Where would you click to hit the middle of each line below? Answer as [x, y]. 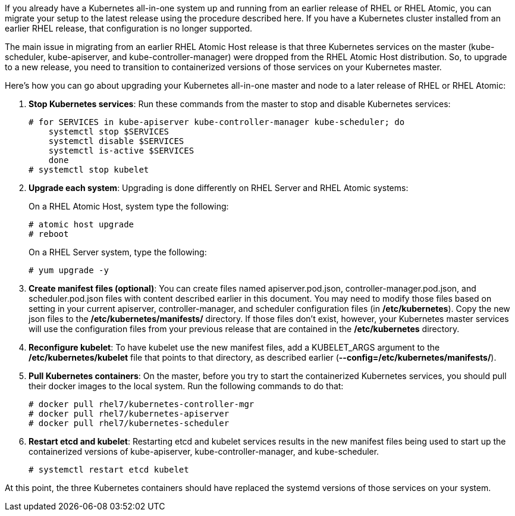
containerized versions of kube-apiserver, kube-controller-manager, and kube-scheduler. [204, 451]
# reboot [49, 234]
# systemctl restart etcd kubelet [109, 470]
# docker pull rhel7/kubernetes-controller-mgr [142, 404]
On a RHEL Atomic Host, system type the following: [129, 206]
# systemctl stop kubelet [89, 170]
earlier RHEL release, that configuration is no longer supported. [129, 28]
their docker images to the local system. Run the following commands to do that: [186, 386]
